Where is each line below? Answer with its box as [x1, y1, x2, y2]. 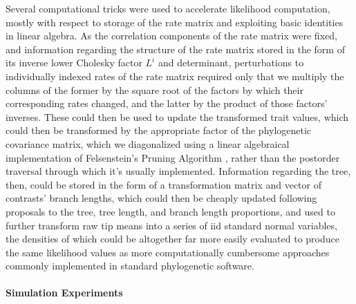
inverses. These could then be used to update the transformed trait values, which [6, 109, 349, 124]
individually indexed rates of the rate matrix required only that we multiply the [6, 68, 344, 83]
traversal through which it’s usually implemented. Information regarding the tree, [6, 164, 351, 178]
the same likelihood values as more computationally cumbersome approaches [6, 245, 330, 259]
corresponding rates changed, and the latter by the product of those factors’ [6, 96, 328, 111]
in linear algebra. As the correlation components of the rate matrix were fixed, [6, 28, 337, 43]
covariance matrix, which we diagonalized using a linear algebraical [6, 136, 290, 151]
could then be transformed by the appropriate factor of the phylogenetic [6, 123, 312, 137]
